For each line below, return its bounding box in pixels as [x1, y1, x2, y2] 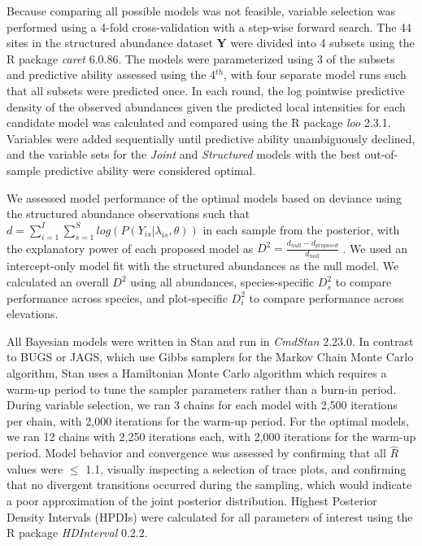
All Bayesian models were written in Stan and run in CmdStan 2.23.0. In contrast [7, 332, 414, 349]
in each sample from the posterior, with [202, 221, 400, 238]
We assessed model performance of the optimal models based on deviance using [7, 189, 402, 206]
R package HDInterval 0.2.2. [7, 524, 148, 541]
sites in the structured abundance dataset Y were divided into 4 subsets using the [7, 34, 415, 51]
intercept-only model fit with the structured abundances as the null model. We [7, 257, 399, 274]
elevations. [7, 305, 59, 322]
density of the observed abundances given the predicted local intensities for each [7, 98, 406, 115]
